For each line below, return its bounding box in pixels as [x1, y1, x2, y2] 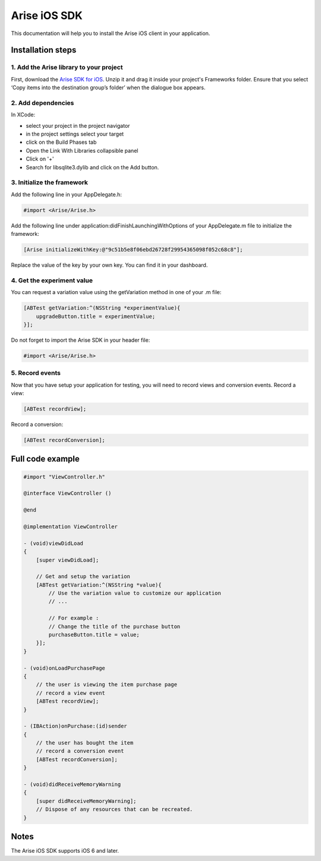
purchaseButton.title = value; [48, 632, 140, 638]
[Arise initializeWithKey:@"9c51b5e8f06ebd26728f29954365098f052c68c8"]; [23, 247, 243, 253]
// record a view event [36, 689, 105, 696]
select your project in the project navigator [26, 122, 130, 129]
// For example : [48, 615, 99, 622]
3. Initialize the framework [11, 178, 89, 187]
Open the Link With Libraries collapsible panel [26, 147, 139, 154]
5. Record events [11, 369, 61, 377]
